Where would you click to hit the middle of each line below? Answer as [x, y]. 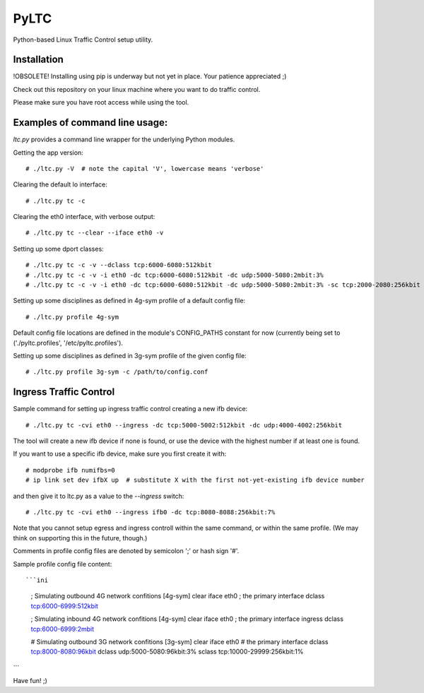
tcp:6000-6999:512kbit [65, 606]
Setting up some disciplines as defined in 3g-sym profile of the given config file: [130, 356]
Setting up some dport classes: [58, 249]
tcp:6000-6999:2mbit [63, 629]
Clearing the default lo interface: [60, 184]
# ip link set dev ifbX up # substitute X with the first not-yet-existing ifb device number [195, 480]
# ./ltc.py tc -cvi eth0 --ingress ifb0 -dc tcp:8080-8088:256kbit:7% [151, 513]
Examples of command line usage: [90, 123]
